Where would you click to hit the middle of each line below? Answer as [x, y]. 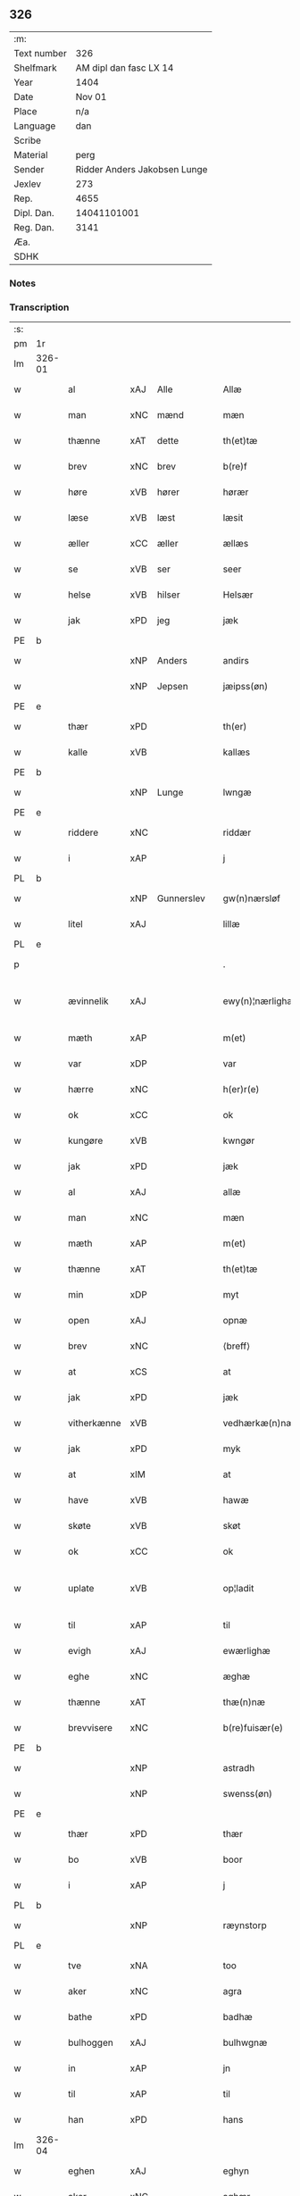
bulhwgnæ [245, 2042]
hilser [168, 595]
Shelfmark [35, 68]
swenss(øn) [248, 1794]
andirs [236, 661]
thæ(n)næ [244, 1702]
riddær [237, 832]
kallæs [237, 752]
